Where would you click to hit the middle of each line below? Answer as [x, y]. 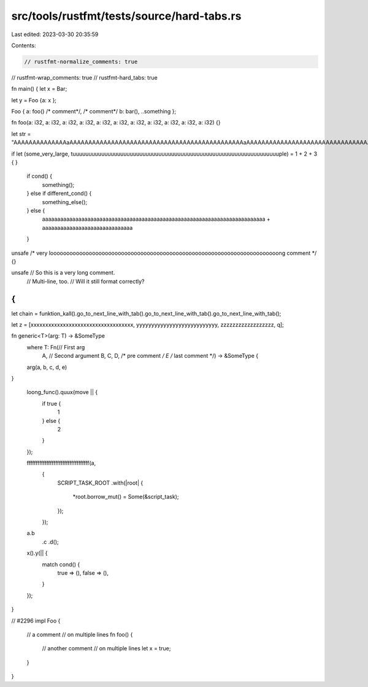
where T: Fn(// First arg [56, 347]
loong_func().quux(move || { [62, 392]
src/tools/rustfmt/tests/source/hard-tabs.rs [126, 16]
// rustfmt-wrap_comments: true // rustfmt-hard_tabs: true [84, 77]
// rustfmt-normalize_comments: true [81, 62]
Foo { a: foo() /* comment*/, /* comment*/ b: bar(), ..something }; [94, 112]
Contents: [24, 45]
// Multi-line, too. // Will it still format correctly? [86, 281]
